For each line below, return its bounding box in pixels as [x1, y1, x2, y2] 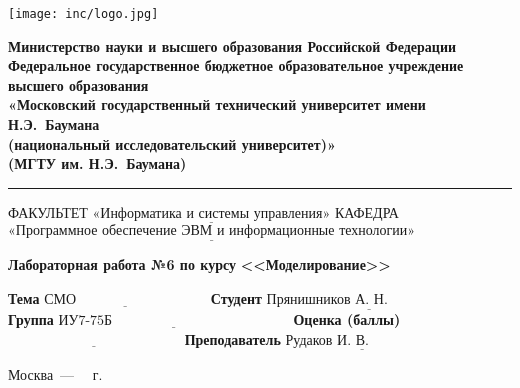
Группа [8, 309, 54, 330]
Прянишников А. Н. [266, 292, 388, 307]
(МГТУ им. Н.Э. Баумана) [8, 153, 187, 174]
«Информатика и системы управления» [92, 206, 331, 221]
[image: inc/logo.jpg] [8, 7, 159, 21]
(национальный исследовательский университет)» [8, 133, 336, 154]
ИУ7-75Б [58, 314, 113, 329]
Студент [210, 287, 262, 308]
